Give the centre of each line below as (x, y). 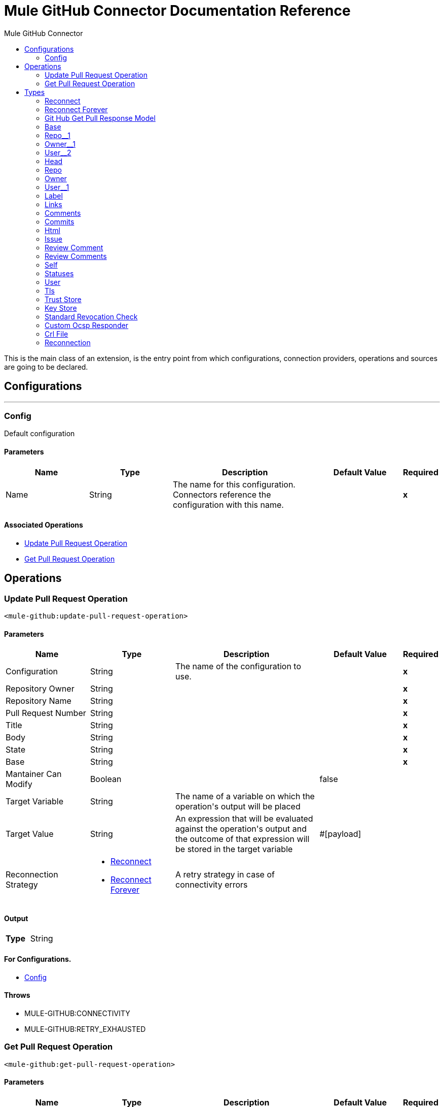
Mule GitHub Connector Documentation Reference (177, 11)
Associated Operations (44, 525)
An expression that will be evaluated (244, 819)
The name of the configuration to (238, 666)
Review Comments (76, 256)
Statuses (59, 273)
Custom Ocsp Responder (87, 325)
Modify (19, 784)
